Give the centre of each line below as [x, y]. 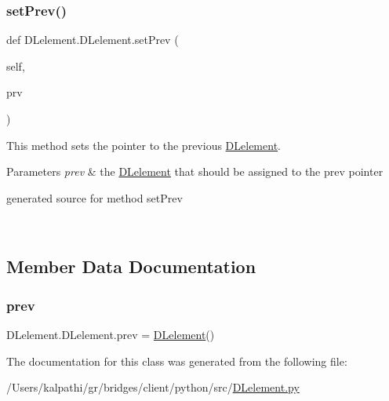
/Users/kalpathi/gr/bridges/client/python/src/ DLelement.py [153, 387]
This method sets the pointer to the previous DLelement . [144, 145]
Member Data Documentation [131, 266]
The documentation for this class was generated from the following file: [177, 361]
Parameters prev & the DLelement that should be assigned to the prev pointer [195, 171]
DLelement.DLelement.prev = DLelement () [111, 334]
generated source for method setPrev [95, 197]
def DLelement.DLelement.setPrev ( [93, 40]
